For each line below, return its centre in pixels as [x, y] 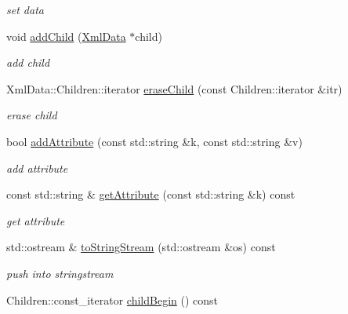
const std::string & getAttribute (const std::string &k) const [151, 194]
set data [25, 9]
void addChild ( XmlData [66, 36]
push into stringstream [60, 273]
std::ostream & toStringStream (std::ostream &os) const [141, 247]
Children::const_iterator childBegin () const [112, 299]
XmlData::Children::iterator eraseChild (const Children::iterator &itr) [174, 88]
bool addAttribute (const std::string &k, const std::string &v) [154, 141]
